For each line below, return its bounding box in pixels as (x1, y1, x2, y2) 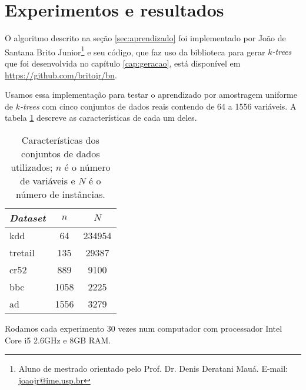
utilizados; (11, 160, 53, 174)
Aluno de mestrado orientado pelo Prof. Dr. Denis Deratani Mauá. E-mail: (18, 362, 288, 375)
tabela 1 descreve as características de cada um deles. (5, 111, 197, 124)
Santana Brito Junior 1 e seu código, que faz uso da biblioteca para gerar (5, 44, 265, 58)
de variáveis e (20, 173, 75, 187)
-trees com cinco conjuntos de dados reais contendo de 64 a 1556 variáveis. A (19, 100, 297, 112)
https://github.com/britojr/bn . (5, 68, 117, 81)
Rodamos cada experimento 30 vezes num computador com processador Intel (5, 322, 282, 334)
